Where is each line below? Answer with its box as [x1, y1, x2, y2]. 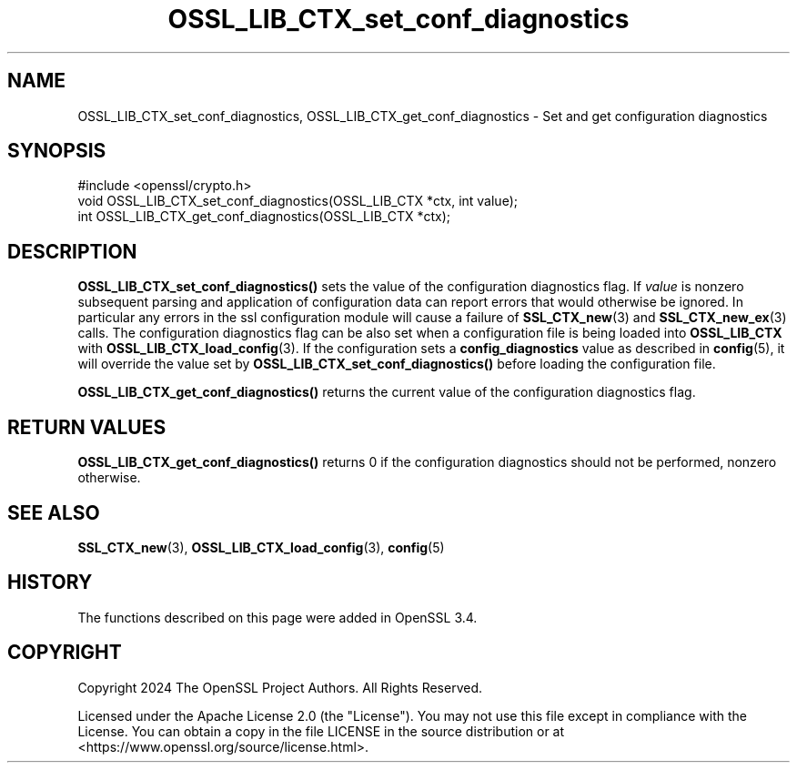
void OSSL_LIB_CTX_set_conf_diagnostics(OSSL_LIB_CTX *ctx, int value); [77, 193, 518, 209]
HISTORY [7, 571, 93, 594]
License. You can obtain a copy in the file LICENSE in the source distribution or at [77, 723, 565, 739]
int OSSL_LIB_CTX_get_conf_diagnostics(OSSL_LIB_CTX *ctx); [77, 208, 450, 225]
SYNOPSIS [7, 139, 106, 163]
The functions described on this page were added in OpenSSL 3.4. [77, 609, 478, 625]
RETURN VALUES [7, 415, 166, 439]
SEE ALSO [7, 501, 100, 524]
